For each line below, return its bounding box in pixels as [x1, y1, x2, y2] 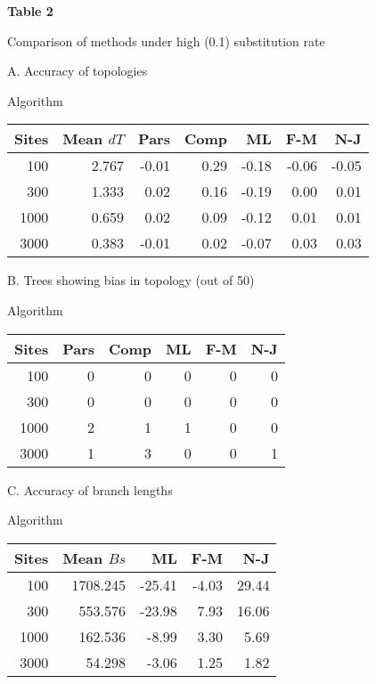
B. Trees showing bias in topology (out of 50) [7, 271, 255, 289]
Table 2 [7, 2, 53, 20]
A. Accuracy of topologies [7, 61, 148, 80]
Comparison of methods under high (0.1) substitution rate [7, 31, 325, 50]
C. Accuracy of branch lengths [7, 480, 173, 499]
